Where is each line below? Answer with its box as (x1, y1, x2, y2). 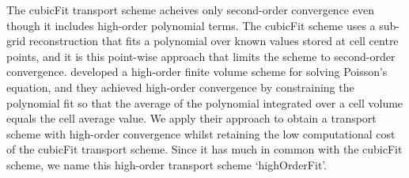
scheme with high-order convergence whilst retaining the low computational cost (6, 125, 396, 142)
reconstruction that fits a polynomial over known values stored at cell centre (28, 32, 399, 49)
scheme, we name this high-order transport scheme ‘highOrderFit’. (6, 156, 328, 172)
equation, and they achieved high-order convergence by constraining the (6, 78, 354, 95)
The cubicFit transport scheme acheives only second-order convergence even (6, 2, 374, 17)
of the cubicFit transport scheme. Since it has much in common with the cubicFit (6, 141, 403, 157)
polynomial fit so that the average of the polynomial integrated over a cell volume (6, 94, 403, 111)
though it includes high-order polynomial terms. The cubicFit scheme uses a (6, 17, 376, 33)
